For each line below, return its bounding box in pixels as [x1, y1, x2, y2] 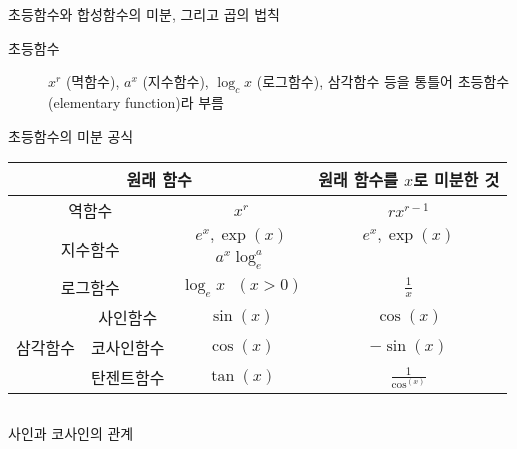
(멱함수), [65, 71, 120, 92]
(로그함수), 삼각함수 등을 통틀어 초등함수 [256, 71, 510, 92]
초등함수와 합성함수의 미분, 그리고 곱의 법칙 [8, 4, 280, 24]
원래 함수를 [318, 168, 398, 192]
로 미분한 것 [413, 168, 500, 192]
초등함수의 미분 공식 [8, 125, 134, 146]
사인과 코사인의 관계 [8, 423, 134, 444]
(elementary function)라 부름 [48, 91, 224, 112]
